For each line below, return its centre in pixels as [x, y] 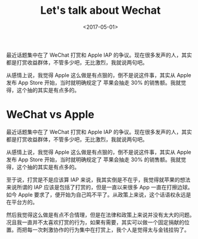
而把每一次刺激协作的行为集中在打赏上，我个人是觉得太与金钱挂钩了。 [103, 229]
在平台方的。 [22, 202]
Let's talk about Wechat [100, 10]
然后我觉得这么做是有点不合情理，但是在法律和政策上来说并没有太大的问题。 [100, 215]
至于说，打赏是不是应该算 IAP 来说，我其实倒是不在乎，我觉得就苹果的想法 [98, 179]
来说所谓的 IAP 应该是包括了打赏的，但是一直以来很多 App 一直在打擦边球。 [100, 187]
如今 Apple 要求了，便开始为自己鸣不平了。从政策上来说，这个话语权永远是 [99, 194]
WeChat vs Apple [50, 115]
